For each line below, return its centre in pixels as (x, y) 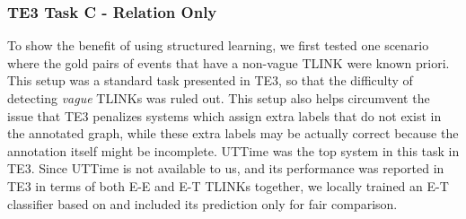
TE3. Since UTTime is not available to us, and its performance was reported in (226, 168)
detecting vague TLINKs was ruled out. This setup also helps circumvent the (219, 98)
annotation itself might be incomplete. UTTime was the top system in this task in (233, 150)
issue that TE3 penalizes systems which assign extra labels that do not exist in (224, 115)
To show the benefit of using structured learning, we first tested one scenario (218, 45)
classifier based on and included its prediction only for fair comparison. (202, 203)
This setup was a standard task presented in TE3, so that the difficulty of (210, 80)
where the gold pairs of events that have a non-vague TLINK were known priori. (229, 62)
